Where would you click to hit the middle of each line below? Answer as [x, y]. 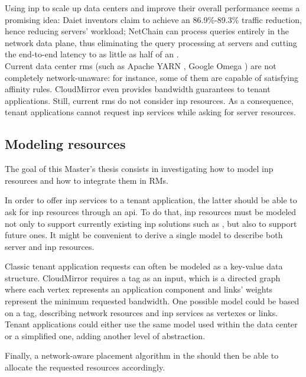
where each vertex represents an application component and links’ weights [139, 289]
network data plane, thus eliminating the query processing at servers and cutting [151, 42]
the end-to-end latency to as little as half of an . [92, 54]
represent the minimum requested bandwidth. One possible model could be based [152, 301]
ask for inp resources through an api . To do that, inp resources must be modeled [151, 211]
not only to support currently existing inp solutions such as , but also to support [151, 223]
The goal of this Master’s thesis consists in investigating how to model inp [139, 169]
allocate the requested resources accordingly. [85, 367]
